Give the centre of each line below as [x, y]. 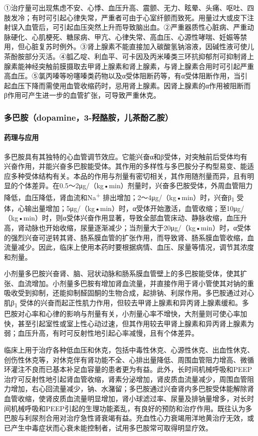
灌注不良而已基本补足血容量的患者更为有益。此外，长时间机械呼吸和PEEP [131, 369]
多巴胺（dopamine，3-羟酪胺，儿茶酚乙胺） [89, 117]
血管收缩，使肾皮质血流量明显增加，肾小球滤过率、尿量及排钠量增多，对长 [126, 398]
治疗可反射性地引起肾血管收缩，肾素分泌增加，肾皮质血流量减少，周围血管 [126, 379]
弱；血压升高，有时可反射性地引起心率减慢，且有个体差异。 [101, 333]
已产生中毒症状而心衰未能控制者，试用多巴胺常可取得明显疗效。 [108, 427]
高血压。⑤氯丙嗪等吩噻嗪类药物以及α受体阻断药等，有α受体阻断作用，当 [122, 76]
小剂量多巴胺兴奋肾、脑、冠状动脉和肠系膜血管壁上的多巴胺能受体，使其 [122, 273]
